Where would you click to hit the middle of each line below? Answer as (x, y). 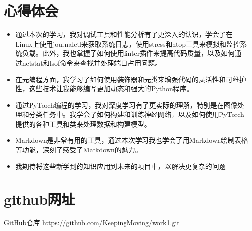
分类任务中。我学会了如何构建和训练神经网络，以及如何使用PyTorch (136, 114)
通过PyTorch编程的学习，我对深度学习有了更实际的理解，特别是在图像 (126, 105)
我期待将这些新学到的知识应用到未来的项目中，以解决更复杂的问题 (120, 166)
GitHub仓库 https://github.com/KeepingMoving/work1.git (92, 223)
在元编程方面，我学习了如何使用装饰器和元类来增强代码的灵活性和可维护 (131, 79)
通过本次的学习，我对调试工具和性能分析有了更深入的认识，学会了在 (124, 34)
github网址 (39, 199)
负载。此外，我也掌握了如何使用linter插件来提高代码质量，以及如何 (128, 53)
